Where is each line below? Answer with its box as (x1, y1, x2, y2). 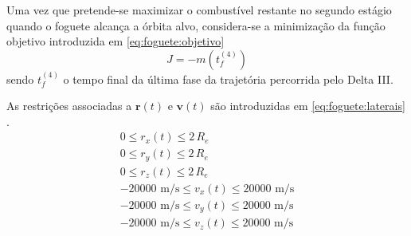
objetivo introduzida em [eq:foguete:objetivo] (6, 33, 225, 49)
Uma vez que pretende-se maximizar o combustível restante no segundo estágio (6, 2, 392, 18)
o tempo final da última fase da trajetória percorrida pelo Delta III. (63, 70, 393, 87)
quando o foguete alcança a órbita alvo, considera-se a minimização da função (6, 17, 386, 33)
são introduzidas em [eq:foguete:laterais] (210, 97, 405, 114)
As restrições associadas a (6, 97, 132, 114)
